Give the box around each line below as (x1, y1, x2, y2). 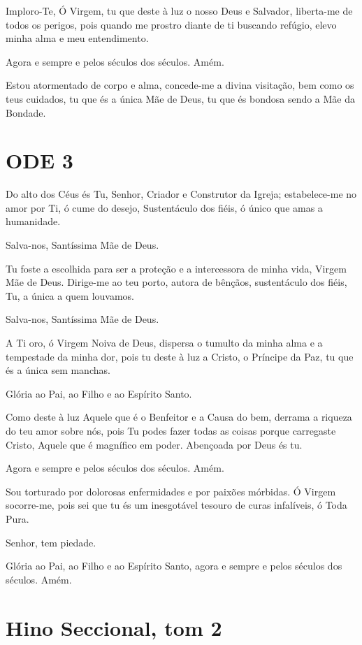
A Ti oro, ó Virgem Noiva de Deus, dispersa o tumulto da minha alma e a (6, 335, 323, 350)
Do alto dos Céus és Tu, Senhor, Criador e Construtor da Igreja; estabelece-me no (6, 187, 357, 201)
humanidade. (6, 214, 61, 229)
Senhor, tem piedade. (6, 535, 96, 549)
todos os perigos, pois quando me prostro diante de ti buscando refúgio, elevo (6, 17, 337, 31)
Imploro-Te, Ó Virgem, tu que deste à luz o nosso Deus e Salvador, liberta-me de (6, 3, 353, 17)
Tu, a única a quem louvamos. (6, 288, 135, 303)
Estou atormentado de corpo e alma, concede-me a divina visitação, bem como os (6, 78, 354, 92)
